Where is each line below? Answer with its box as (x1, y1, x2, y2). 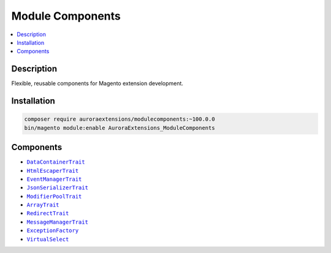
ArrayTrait (26, 202, 59, 208)
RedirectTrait (26, 210, 69, 217)
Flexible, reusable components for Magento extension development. (11, 80, 184, 87)
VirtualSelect (26, 236, 69, 243)
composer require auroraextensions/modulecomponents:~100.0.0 (24, 116, 215, 123)
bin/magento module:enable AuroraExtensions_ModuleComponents (24, 124, 215, 131)
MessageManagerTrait (26, 218, 89, 225)
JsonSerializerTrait (26, 184, 89, 191)
